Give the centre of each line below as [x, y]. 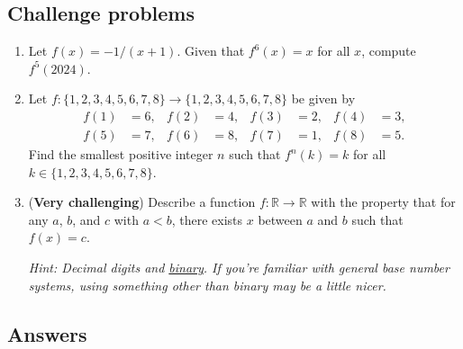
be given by [323, 98]
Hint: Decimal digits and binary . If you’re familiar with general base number [239, 268]
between [280, 219]
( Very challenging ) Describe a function [142, 202]
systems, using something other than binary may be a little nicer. [207, 285]
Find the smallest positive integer [121, 154]
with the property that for [383, 202]
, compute [389, 51]
